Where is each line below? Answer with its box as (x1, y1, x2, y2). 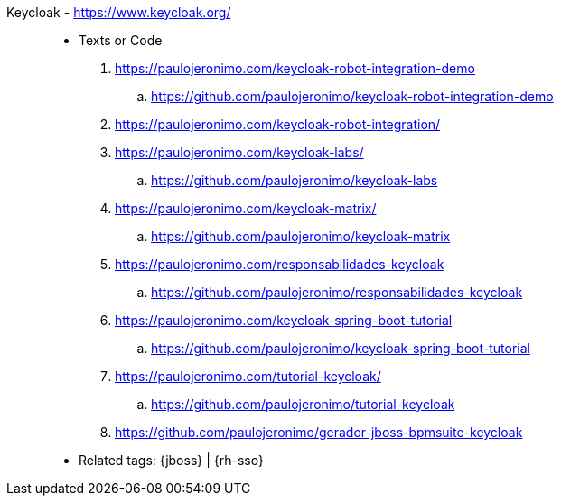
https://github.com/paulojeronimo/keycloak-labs (151, 172, 438, 188)
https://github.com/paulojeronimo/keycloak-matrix (151, 228, 451, 244)
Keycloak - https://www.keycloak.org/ (6, 5, 231, 20)
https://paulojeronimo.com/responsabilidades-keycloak (115, 256, 444, 272)
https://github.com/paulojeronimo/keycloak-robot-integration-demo (151, 88, 554, 104)
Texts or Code (79, 33, 163, 48)
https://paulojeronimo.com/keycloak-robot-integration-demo (115, 61, 475, 76)
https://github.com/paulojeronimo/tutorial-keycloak (151, 396, 455, 412)
